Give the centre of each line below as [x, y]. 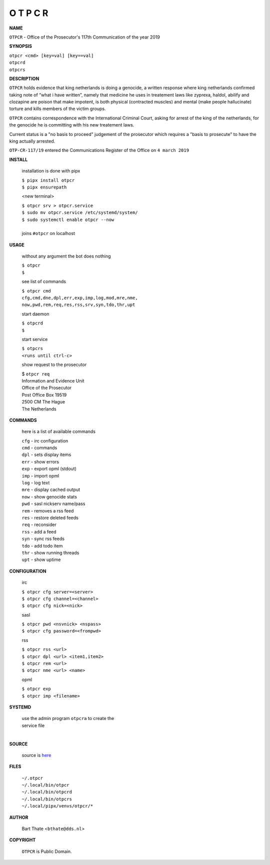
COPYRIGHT [22, 840]
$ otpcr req [36, 374]
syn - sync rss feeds [43, 539]
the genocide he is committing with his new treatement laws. [72, 125]
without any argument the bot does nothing [66, 256]
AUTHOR [19, 817]
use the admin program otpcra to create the [68, 718]
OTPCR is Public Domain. [47, 851]
